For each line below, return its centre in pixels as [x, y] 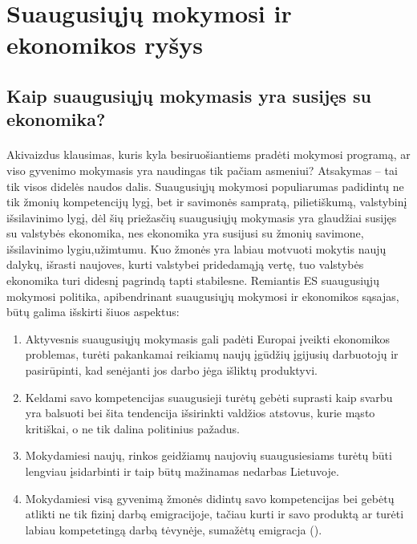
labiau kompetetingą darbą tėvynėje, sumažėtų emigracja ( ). [174, 529]
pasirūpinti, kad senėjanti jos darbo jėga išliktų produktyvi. [171, 370]
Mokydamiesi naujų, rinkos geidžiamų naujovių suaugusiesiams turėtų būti [208, 455]
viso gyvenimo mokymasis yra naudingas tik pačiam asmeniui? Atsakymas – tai [202, 170]
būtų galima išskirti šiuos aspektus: [93, 312]
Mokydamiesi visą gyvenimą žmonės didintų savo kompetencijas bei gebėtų [210, 498]
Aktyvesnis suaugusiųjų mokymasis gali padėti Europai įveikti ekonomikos [208, 338]
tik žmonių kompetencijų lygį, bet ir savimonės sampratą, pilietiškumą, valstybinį [207, 202]
